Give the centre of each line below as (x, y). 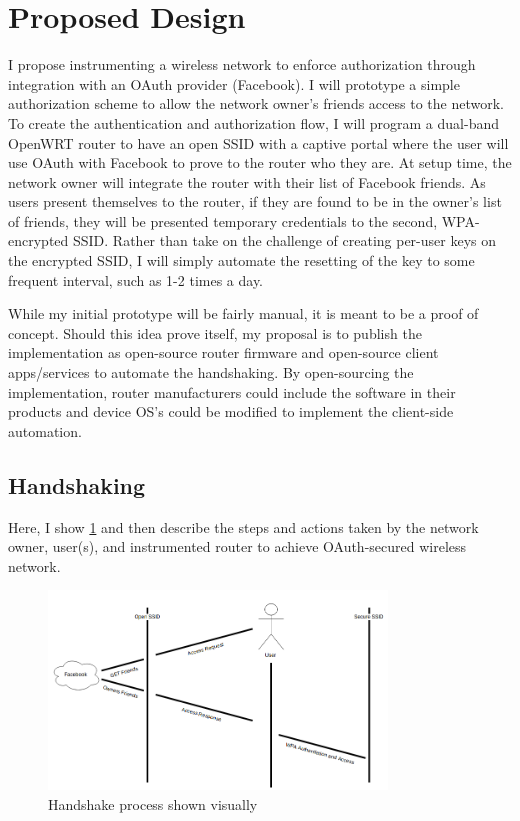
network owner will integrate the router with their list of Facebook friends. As (247, 181)
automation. (45, 430)
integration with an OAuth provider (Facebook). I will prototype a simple (234, 83)
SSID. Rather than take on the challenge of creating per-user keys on (284, 240)
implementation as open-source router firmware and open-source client (223, 352)
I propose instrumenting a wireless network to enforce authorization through (242, 64)
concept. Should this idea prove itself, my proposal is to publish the (215, 332)
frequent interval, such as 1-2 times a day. (136, 279)
